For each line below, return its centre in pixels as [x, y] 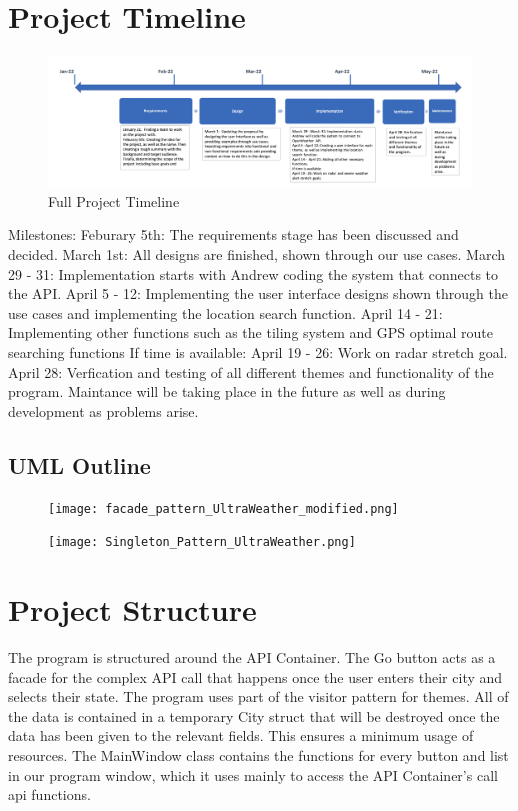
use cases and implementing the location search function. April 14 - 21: [225, 312]
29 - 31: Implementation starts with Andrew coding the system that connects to [253, 273]
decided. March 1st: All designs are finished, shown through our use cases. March [257, 253]
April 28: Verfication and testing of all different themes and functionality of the [251, 371]
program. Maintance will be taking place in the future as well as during [227, 391]
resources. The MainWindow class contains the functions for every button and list [258, 754]
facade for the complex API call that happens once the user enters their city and [255, 676]
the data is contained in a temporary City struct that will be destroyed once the [254, 715]
